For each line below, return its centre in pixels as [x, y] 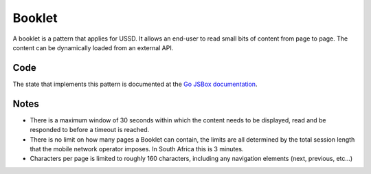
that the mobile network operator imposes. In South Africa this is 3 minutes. [137, 149]
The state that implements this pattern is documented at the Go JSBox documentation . [135, 84]
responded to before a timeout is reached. [90, 130]
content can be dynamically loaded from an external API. [93, 47]
